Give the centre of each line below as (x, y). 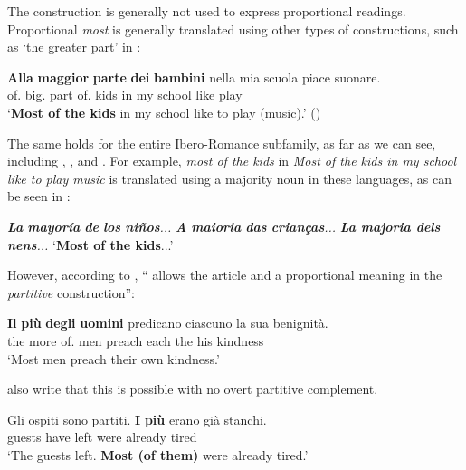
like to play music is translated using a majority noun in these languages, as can (229, 178)
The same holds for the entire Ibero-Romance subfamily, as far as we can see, (222, 143)
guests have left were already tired (102, 437)
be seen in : (39, 196)
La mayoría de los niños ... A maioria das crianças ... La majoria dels (224, 226)
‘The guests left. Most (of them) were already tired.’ (158, 454)
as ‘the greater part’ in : (74, 47)
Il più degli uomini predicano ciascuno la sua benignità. (168, 323)
